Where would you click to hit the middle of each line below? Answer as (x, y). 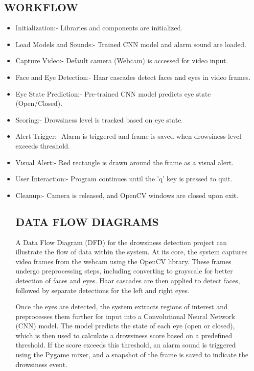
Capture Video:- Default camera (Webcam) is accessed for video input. (122, 61)
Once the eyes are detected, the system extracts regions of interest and (121, 307)
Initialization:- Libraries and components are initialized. (99, 28)
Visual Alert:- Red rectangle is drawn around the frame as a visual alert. (125, 162)
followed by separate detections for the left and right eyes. (102, 290)
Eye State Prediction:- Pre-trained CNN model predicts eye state (113, 93)
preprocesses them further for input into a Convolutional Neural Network (125, 316)
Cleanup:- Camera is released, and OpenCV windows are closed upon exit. (127, 195)
